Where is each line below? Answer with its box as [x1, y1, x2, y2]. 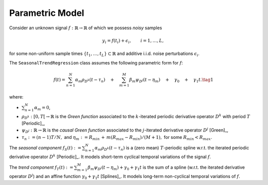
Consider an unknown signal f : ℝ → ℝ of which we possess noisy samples [9, 25, 162, 31]
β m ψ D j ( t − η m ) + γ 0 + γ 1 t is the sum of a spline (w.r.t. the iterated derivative [87, 164, 245, 171]
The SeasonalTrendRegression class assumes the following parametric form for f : [9, 60, 183, 65]
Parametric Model [9, 7, 84, 18]
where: [9, 94, 24, 100]
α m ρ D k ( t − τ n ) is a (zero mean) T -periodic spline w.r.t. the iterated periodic [94, 144, 249, 152]
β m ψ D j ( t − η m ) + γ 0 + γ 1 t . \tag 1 [129, 77, 213, 84]
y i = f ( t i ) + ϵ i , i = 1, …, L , [102, 38, 164, 45]
